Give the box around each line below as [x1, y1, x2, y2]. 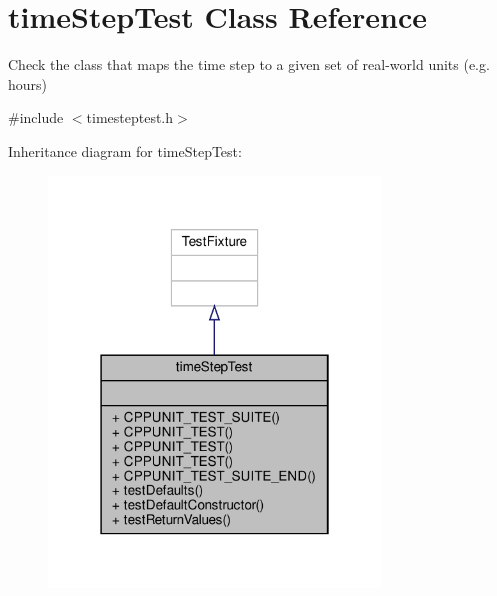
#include [8, 107, 64, 128]
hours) [8, 73, 48, 94]
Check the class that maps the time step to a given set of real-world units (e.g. [8, 54, 490, 75]
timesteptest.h [86, 107, 174, 128]
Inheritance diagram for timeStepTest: [8, 140, 242, 161]
